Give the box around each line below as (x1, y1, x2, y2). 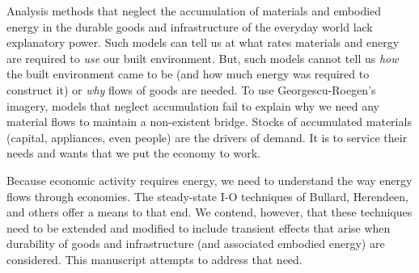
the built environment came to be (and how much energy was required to (6, 65, 370, 82)
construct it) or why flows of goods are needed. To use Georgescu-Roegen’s (6, 81, 376, 98)
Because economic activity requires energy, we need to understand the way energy (6, 171, 413, 188)
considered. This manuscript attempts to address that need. (6, 250, 303, 267)
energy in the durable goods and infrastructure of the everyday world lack (6, 18, 373, 35)
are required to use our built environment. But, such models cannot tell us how (6, 49, 399, 66)
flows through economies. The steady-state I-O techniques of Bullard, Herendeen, (6, 187, 408, 204)
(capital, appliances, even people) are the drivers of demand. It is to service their (6, 128, 408, 145)
